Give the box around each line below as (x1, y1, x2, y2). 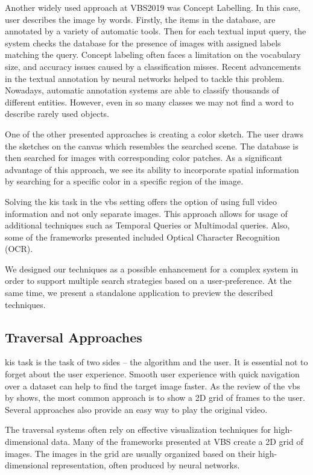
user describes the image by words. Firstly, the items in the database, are (5, 13, 276, 25)
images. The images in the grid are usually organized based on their (5, 447, 256, 459)
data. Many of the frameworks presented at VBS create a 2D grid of (51, 435, 303, 448)
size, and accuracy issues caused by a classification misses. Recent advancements (5, 60, 301, 72)
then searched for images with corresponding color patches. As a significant (5, 151, 283, 164)
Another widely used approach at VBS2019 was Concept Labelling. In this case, (5, 1, 300, 13)
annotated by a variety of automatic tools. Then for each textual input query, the (5, 25, 306, 37)
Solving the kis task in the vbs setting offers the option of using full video (5, 195, 277, 207)
